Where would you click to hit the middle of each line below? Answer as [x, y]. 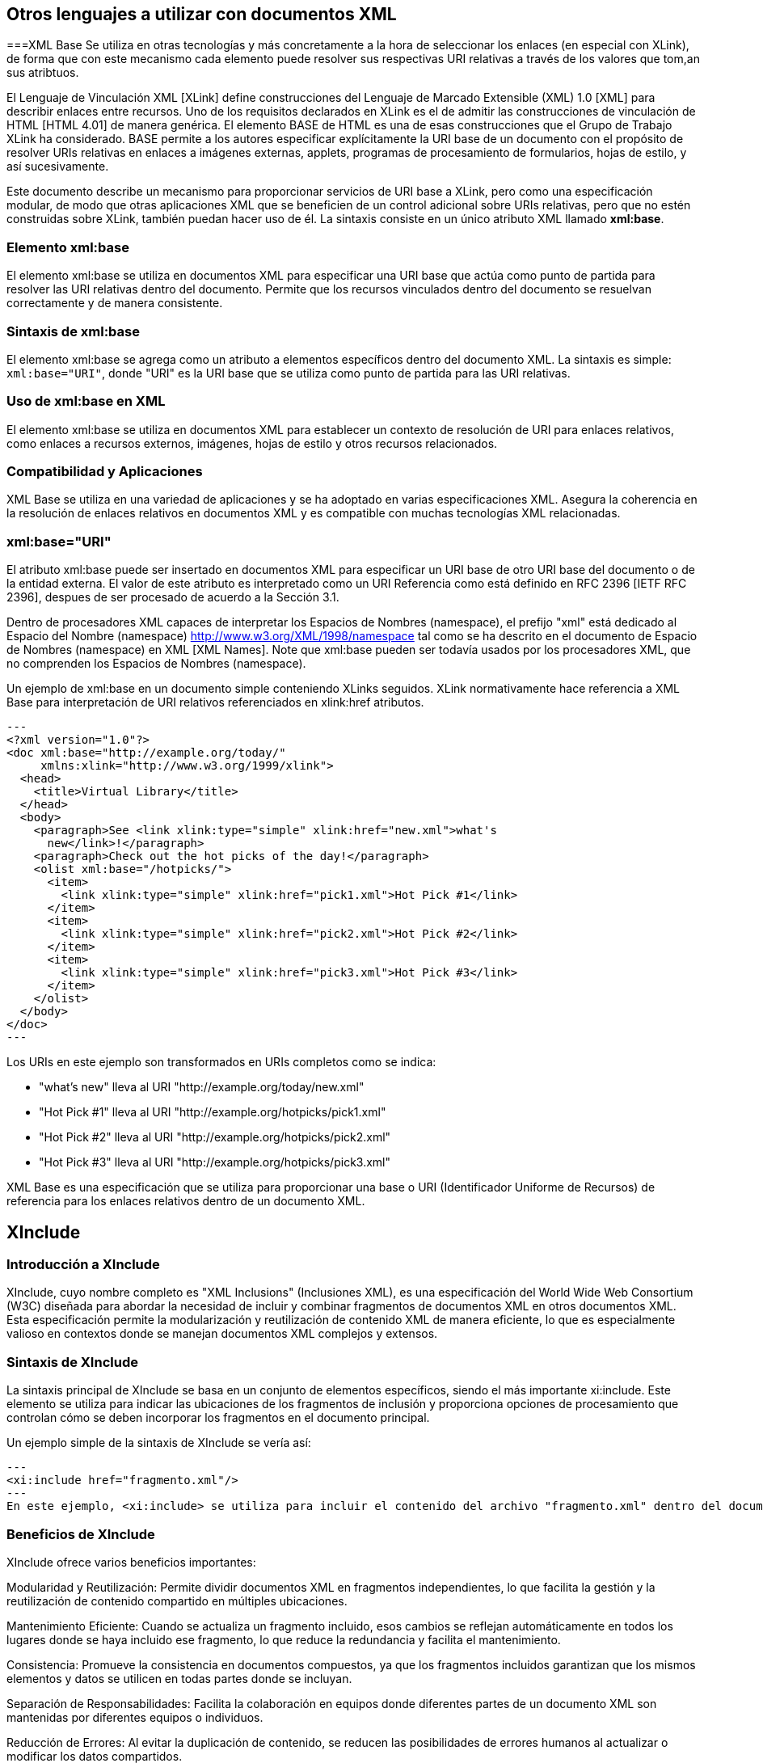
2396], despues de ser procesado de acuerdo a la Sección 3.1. [173, 597]
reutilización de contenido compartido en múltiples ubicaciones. [177, 1601]
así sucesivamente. [58, 167]
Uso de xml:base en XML [86, 401]
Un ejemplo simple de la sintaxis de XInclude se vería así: [159, 1443]
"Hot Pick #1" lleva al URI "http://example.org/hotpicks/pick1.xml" [213, 1112]
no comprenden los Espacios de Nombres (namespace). [156, 664]
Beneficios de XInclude [81, 1534]
